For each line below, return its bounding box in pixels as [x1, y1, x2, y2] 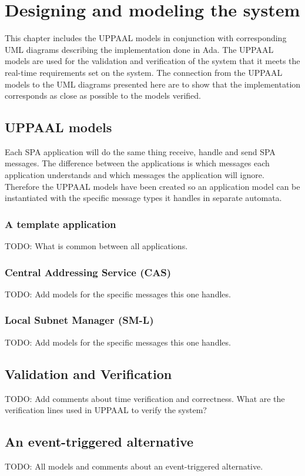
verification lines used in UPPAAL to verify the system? [5, 404, 207, 416]
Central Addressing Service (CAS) [5, 264, 172, 279]
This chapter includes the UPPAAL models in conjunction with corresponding [5, 32, 287, 44]
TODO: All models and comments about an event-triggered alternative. [5, 460, 263, 472]
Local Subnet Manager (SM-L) [5, 313, 154, 327]
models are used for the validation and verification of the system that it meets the [5, 55, 300, 67]
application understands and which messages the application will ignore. [5, 169, 264, 181]
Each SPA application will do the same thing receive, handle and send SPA [5, 145, 276, 157]
